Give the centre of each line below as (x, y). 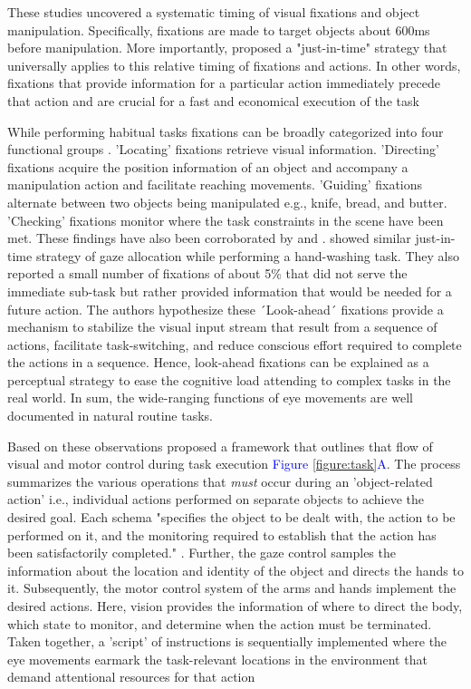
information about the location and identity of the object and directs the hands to (235, 570)
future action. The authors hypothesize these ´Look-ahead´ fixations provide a (226, 309)
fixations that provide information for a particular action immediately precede (224, 83)
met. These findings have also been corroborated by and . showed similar (209, 238)
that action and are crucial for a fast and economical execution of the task (213, 100)
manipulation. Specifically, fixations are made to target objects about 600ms (219, 29)
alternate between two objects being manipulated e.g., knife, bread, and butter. (227, 202)
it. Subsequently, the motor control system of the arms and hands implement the (232, 588)
